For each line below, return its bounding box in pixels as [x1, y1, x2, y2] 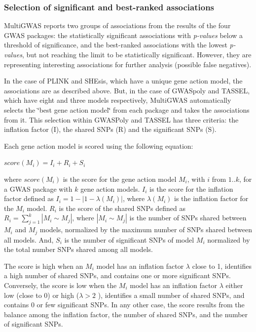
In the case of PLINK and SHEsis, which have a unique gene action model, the [4, 76, 243, 86]
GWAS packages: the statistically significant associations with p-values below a [4, 30, 243, 40]
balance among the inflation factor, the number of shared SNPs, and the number [4, 309, 248, 319]
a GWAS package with [4, 183, 73, 194]
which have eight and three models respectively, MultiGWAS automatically [4, 95, 231, 105]
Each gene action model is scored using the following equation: [4, 140, 193, 151]
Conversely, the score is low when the [4, 280, 117, 290]
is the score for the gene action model [63, 173, 177, 184]
